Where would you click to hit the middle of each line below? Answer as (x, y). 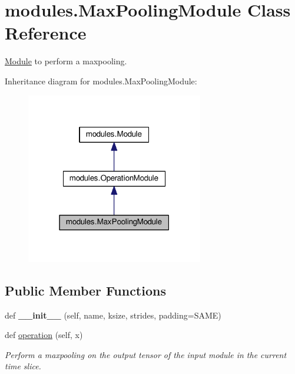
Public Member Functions (85, 290)
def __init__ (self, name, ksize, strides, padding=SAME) (113, 315)
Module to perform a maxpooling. (66, 61)
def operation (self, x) (44, 335)
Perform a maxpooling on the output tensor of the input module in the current (146, 354)
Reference (46, 33)
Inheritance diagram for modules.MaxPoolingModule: (101, 81)
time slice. (23, 366)
